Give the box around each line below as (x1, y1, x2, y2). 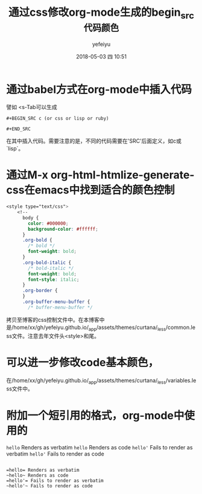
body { (22, 214, 39, 220)
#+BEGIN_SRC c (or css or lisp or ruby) (6, 116, 110, 122)
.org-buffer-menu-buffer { (22, 299, 90, 305)
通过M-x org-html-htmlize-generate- (6, 168, 195, 182)
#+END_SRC (6, 126, 31, 133)
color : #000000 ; (28, 220, 69, 227)
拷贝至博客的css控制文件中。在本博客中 (6, 316, 105, 323)
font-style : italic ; (28, 277, 80, 283)
